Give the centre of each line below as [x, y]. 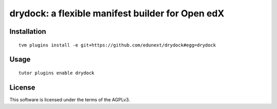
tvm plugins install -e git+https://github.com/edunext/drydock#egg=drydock [117, 45]
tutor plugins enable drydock [57, 73]
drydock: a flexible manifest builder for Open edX [117, 13]
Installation [28, 31]
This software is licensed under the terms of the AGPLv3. [70, 99]
